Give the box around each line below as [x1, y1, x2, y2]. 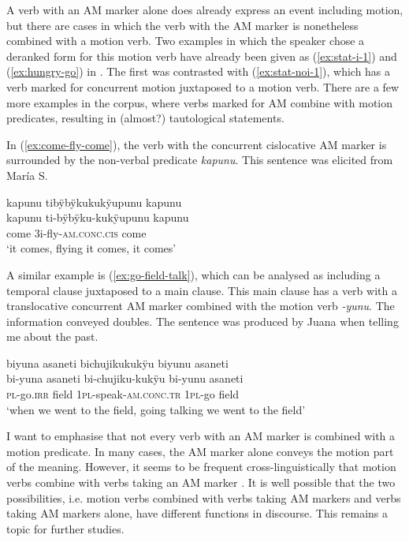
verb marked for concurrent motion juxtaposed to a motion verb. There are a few [6, 78, 400, 95]
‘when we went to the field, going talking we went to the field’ [6, 401, 306, 417]
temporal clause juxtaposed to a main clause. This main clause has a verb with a [6, 282, 397, 298]
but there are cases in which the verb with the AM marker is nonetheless [6, 17, 359, 33]
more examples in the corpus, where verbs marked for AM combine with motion [6, 94, 393, 110]
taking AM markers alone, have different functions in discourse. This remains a [6, 505, 389, 521]
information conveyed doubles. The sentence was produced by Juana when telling [6, 312, 399, 329]
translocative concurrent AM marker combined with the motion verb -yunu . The [6, 297, 395, 314]
